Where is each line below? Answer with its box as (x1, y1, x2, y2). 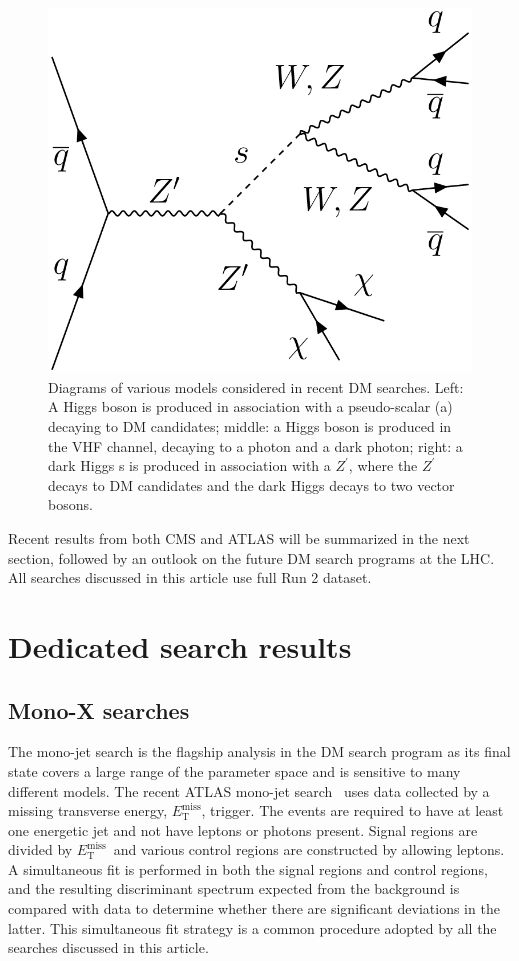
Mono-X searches (8, 694, 190, 725)
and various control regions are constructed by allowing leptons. (113, 839, 505, 860)
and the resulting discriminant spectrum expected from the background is (8, 878, 460, 899)
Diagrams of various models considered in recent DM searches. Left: (48, 376, 464, 397)
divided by (8, 839, 73, 860)
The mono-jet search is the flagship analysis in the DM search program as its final (8, 741, 511, 762)
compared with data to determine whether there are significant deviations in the (8, 898, 500, 919)
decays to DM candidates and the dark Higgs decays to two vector (48, 474, 455, 495)
